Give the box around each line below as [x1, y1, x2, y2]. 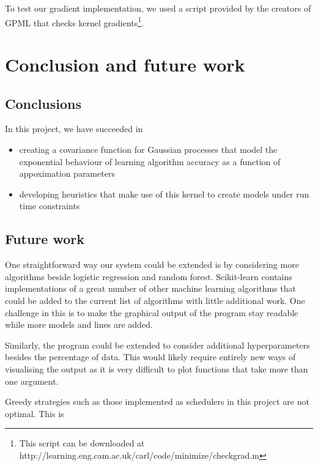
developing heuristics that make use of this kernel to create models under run [19, 187, 309, 200]
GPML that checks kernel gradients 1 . [5, 14, 144, 29]
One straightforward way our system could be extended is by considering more [5, 258, 299, 271]
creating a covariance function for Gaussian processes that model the [19, 143, 278, 156]
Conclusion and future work [5, 52, 245, 77]
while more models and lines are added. [5, 318, 153, 331]
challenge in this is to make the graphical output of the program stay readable [5, 306, 298, 319]
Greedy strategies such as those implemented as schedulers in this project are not [5, 395, 309, 408]
